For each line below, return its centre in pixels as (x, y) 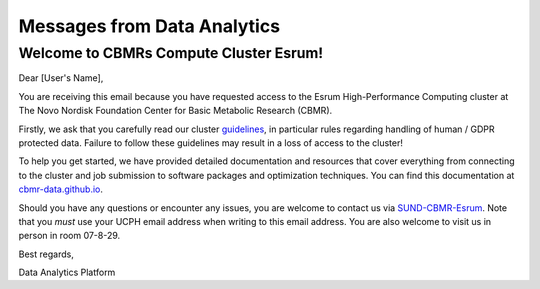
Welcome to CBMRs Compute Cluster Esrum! (171, 53)
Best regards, (46, 254)
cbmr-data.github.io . (61, 189)
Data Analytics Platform (67, 272)
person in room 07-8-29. (69, 236)
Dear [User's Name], (61, 78)
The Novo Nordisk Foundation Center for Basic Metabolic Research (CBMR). (175, 111)
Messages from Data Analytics (149, 26)
